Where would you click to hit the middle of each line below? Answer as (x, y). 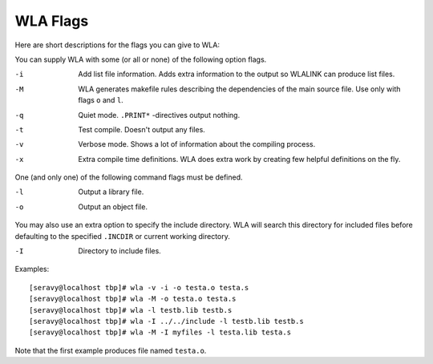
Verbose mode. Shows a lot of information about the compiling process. (197, 144)
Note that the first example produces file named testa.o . (111, 350)
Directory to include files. (120, 251)
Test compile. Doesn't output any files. (142, 129)
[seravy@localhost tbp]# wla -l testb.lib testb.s (131, 310)
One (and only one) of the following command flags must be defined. (129, 177)
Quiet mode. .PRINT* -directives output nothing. (159, 115)
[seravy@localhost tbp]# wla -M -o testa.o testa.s (133, 299)
